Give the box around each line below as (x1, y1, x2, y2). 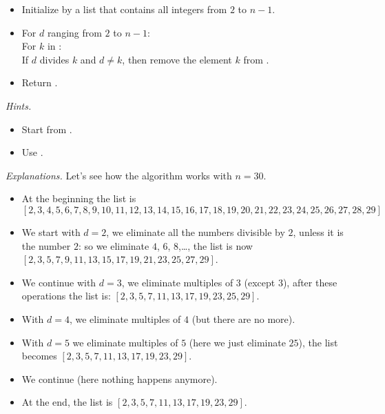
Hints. (6, 98, 32, 112)
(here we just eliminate (189, 335, 286, 349)
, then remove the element (122, 52, 232, 66)
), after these (282, 275, 337, 289)
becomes (21, 348, 57, 363)
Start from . (21, 121, 72, 136)
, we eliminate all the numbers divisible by (106, 224, 285, 239)
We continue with (21, 275, 96, 289)
